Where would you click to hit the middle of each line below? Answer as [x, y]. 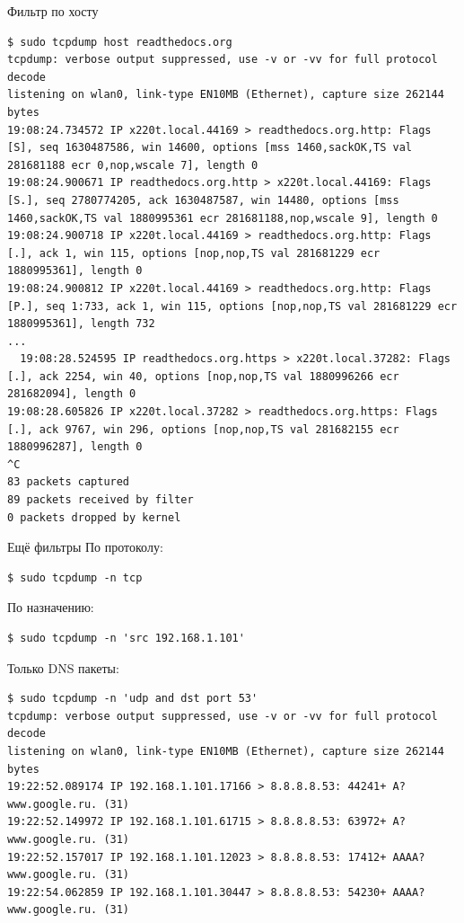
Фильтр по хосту [53, 11]
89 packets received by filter [101, 500]
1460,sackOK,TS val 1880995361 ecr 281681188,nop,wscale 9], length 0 [223, 218]
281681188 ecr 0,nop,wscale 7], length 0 [133, 165]
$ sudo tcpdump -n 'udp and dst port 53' [133, 699]
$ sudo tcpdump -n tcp [75, 577]
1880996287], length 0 [75, 447]
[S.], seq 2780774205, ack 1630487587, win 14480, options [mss [203, 200]
